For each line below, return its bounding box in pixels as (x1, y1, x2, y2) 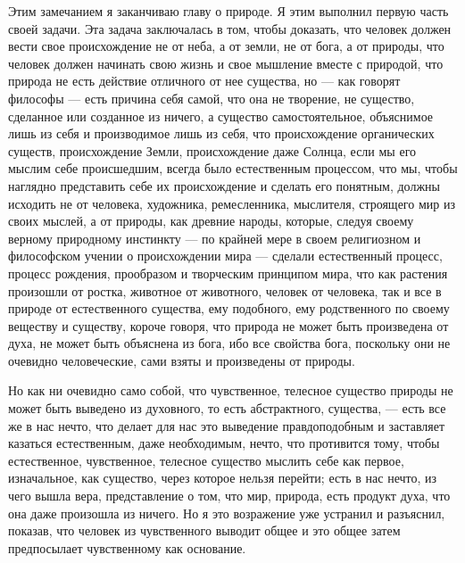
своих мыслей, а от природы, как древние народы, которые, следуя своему (8, 211, 414, 230)
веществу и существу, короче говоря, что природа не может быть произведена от (8, 316, 449, 335)
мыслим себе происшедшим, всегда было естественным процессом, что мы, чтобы (8, 159, 458, 178)
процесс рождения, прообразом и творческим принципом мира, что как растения (8, 263, 448, 282)
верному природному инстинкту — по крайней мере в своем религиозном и (8, 228, 421, 247)
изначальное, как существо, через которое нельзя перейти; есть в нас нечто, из (8, 468, 437, 487)
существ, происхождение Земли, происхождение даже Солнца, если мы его (8, 141, 417, 160)
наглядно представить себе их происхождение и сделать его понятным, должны (8, 176, 440, 195)
